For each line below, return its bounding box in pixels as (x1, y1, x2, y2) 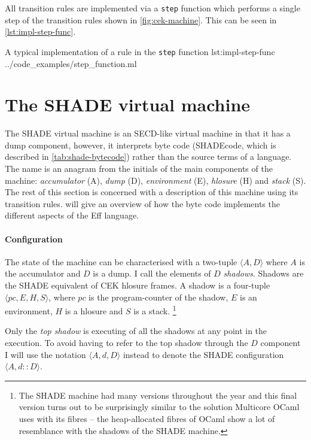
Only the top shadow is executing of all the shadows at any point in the (5, 324, 267, 337)
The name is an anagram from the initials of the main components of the (5, 162, 273, 174)
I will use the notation (5, 348, 86, 360)
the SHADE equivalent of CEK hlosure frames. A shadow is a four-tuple (5, 278, 270, 291)
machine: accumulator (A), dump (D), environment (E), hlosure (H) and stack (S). (5, 174, 306, 186)
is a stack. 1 (133, 303, 176, 317)
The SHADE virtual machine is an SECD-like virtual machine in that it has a (5, 127, 291, 139)
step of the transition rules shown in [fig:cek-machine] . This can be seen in (5, 13, 277, 26)
